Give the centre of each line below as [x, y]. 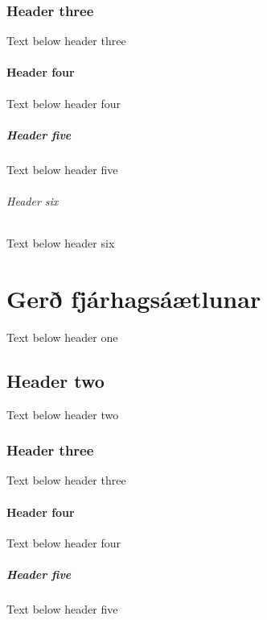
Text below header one [62, 337]
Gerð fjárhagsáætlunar [134, 298]
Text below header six [61, 243]
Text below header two [63, 414]
